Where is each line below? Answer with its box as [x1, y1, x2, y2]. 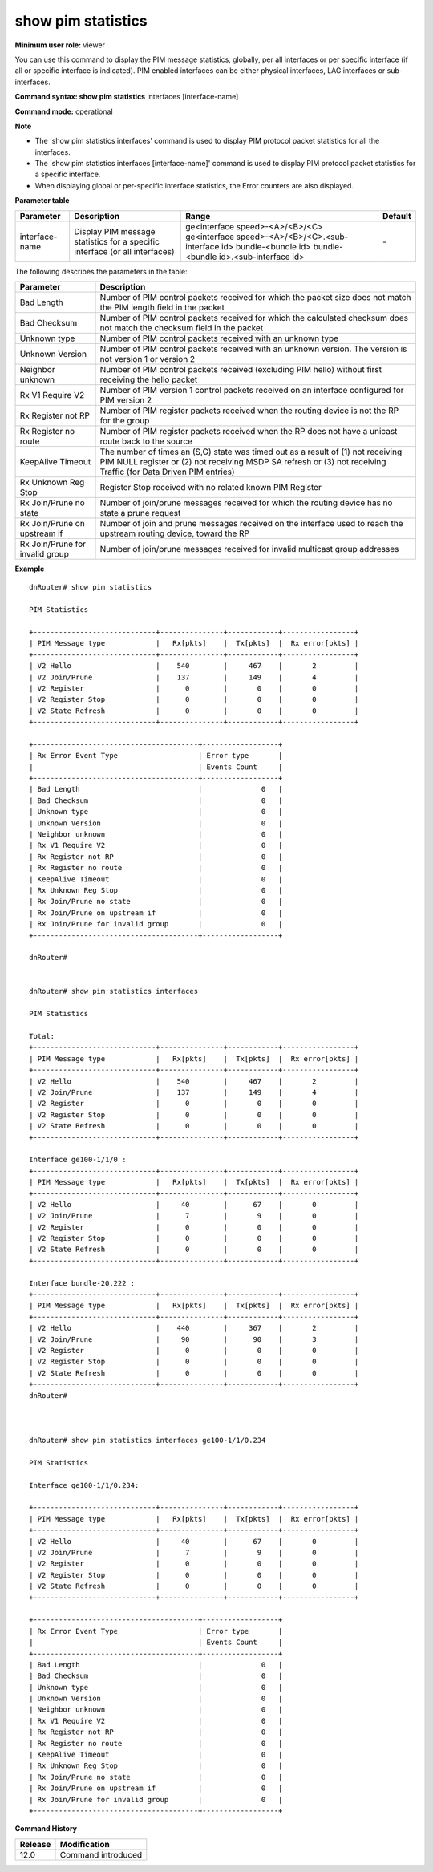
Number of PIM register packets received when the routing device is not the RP [99, 405, 399, 416]
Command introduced [59, 1849, 143, 1860]
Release [19, 1838, 51, 1850]
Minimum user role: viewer [14, 40, 106, 50]
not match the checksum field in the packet [99, 322, 264, 334]
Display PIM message [74, 225, 156, 237]
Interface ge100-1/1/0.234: [29, 1481, 140, 1489]
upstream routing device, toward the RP [99, 528, 250, 539]
